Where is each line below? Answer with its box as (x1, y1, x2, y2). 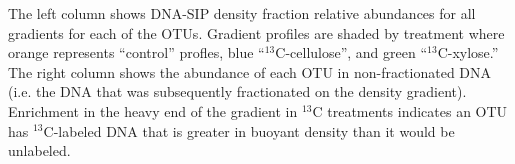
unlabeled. (8, 140, 71, 161)
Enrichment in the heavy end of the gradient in (8, 100, 298, 121)
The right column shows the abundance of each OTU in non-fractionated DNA (8, 61, 492, 82)
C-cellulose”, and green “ (275, 42, 428, 63)
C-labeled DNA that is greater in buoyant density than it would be (43, 120, 455, 141)
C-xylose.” (437, 42, 499, 63)
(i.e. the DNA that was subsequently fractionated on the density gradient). (8, 81, 467, 102)
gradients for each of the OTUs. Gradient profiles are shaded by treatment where (8, 22, 505, 43)
